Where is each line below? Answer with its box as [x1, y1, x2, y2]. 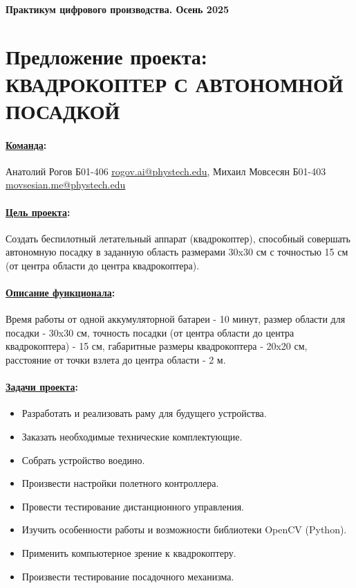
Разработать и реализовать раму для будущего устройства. [21, 406, 267, 420]
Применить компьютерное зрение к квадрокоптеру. [21, 546, 236, 560]
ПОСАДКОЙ [6, 96, 120, 125]
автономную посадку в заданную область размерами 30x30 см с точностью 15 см [6, 244, 348, 259]
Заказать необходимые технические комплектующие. [21, 429, 243, 444]
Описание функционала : [6, 285, 115, 300]
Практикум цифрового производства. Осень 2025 [6, 1, 229, 16]
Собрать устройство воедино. [21, 452, 145, 467]
